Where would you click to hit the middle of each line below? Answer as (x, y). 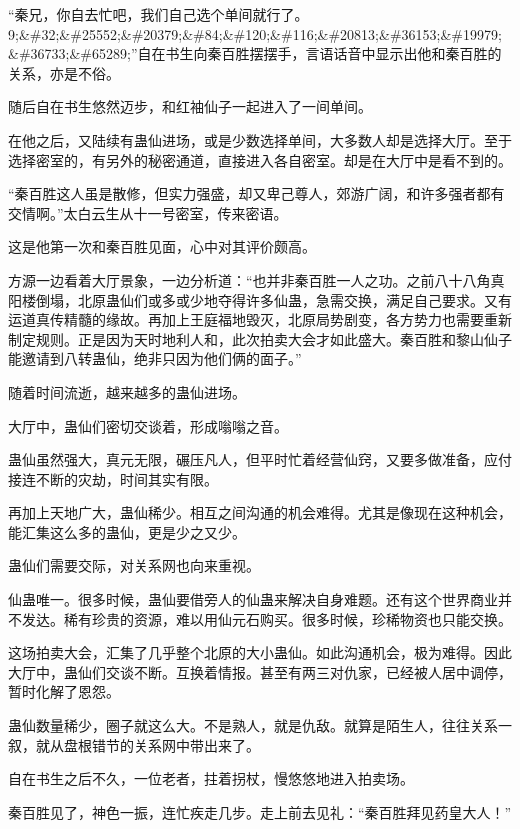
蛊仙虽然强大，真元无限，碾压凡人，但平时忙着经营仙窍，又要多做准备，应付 (260, 459)
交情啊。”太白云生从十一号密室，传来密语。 (148, 212)
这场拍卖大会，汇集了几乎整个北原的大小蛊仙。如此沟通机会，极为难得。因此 (260, 652)
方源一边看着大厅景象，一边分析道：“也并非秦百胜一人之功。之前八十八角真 (256, 279)
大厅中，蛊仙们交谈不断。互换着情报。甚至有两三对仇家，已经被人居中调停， (260, 671)
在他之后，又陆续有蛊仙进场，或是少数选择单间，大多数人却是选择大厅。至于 (260, 139)
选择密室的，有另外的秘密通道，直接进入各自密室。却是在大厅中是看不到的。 (260, 159)
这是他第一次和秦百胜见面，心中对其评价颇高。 (162, 246)
